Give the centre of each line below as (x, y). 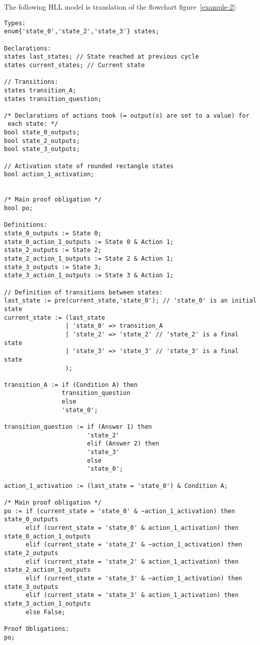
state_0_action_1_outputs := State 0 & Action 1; (89, 242)
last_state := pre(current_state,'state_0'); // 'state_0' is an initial (131, 301)
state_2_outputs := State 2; (53, 250)
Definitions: (26, 225)
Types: (15, 23)
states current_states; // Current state (75, 65)
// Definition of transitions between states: (83, 292)
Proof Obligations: (37, 629)
